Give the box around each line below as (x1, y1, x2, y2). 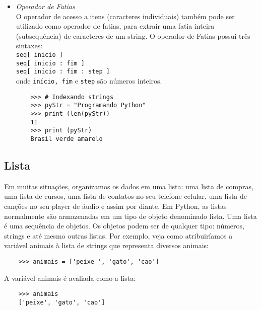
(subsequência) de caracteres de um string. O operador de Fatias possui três (16, 30, 250, 41)
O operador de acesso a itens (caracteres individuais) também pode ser (16, 11, 235, 21)
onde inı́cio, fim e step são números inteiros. (16, 75, 162, 86)
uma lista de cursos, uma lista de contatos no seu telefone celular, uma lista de (4, 191, 247, 201)
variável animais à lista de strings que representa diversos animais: (4, 240, 209, 251)
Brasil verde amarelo (30, 135, 103, 142)
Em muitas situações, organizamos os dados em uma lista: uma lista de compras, (4, 181, 253, 191)
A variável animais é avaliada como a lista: (4, 272, 136, 283)
